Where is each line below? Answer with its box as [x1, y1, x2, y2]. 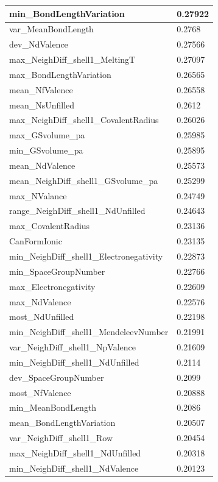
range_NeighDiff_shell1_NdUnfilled [9, 204, 146, 217]
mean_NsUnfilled [9, 98, 75, 111]
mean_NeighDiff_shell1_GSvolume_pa [9, 174, 158, 186]
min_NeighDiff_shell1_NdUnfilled [9, 355, 139, 368]
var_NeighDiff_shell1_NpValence [9, 341, 136, 353]
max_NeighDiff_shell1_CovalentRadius [9, 113, 159, 126]
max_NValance [9, 189, 67, 202]
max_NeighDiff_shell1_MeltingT [9, 53, 136, 66]
